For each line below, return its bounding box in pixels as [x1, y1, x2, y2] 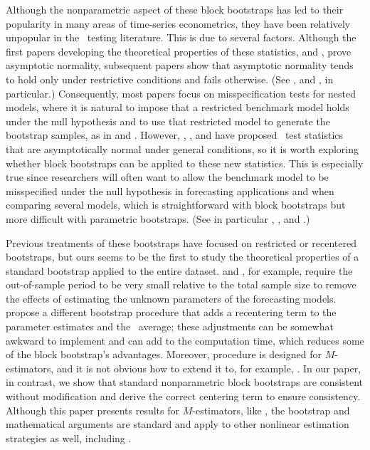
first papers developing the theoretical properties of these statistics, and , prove [6, 43, 351, 58]
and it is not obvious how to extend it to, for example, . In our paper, [56, 360, 361, 375]
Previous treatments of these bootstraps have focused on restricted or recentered [6, 235, 356, 250]
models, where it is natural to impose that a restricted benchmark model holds [6, 100, 349, 115]
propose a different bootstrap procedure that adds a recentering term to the [6, 305, 337, 320]
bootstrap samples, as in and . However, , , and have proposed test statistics [6, 127, 344, 142]
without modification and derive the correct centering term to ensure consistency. [6, 389, 361, 404]
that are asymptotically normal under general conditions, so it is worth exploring [6, 141, 359, 156]
